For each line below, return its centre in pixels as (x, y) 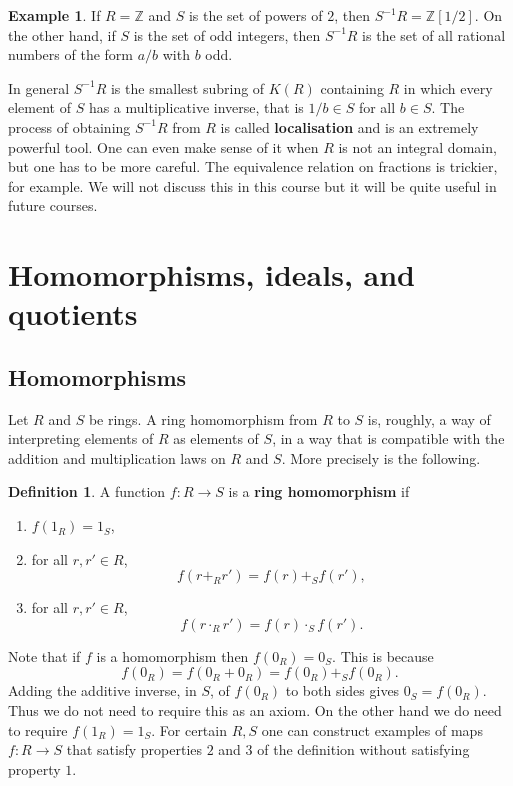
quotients (73, 313)
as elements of (216, 438)
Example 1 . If (54, 15)
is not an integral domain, (417, 146)
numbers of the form (70, 54)
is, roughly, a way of (429, 418)
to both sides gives (342, 690)
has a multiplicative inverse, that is (196, 107)
